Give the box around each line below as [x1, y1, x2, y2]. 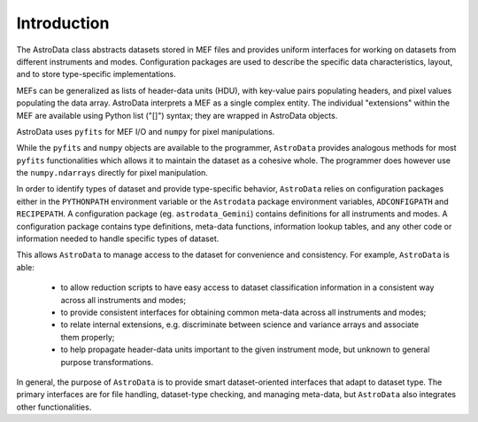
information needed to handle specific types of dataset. [16, 233, 220, 244]
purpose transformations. [60, 356, 154, 367]
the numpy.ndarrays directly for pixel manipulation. [16, 168, 208, 178]
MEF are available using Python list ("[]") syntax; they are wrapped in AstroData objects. [16, 110, 338, 121]
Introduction [16, 13, 110, 33]
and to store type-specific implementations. [16, 69, 176, 80]
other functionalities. [16, 402, 92, 412]
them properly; [60, 332, 115, 342]
